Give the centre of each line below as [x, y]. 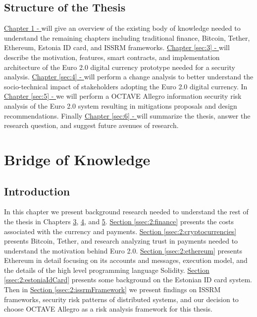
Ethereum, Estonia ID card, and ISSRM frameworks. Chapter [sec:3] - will [117, 47]
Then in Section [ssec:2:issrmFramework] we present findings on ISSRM [112, 289]
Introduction [37, 191]
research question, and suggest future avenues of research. [91, 125]
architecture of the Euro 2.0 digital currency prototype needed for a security [120, 67]
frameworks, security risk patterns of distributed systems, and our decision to [121, 299]
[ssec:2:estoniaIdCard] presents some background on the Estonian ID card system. [128, 280]
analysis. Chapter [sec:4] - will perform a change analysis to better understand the [129, 77]
